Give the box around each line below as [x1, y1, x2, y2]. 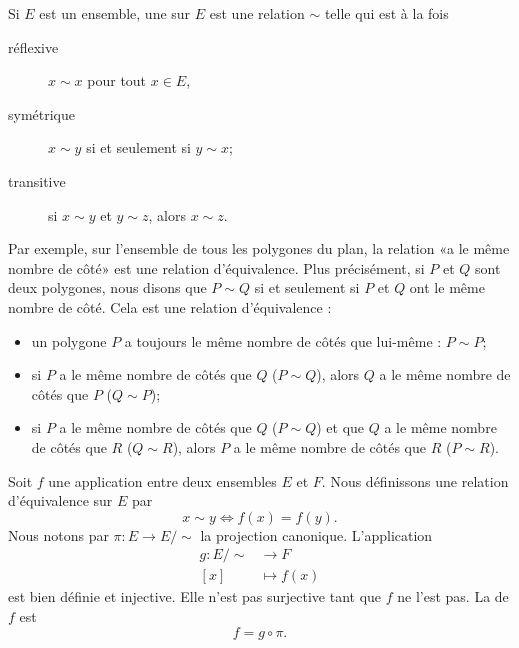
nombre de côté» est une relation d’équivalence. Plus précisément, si [8, 257, 425, 278]
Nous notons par [8, 524, 109, 545]
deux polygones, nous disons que [8, 277, 207, 298]
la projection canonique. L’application [200, 524, 433, 545]
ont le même [409, 277, 485, 298]
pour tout [87, 70, 147, 91]
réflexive [8, 36, 59, 57]
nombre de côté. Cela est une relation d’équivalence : [8, 296, 332, 317]
